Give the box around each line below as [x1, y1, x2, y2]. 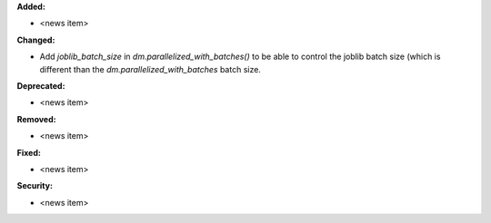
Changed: [16, 34, 55, 45]
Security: [16, 180, 54, 191]
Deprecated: [16, 80, 65, 91]
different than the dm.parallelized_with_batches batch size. [39, 63, 261, 74]
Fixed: [16, 147, 41, 158]
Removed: [16, 113, 56, 124]
